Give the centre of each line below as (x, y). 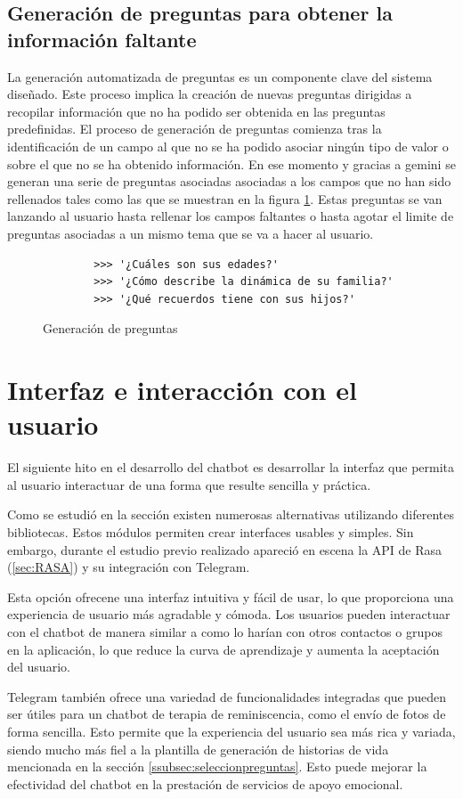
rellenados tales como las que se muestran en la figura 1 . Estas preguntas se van (225, 198)
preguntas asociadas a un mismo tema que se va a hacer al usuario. (191, 233)
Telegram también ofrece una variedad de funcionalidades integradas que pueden (227, 696)
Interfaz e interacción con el (182, 390)
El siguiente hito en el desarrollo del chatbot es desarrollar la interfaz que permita (231, 467)
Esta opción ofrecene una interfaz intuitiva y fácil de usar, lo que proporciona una (231, 596)
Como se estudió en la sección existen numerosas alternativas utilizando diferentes (231, 514)
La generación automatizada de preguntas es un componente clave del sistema (220, 76)
